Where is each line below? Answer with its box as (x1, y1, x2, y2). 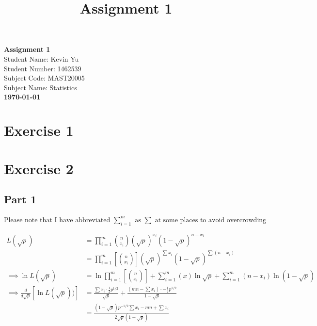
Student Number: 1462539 (4, 63, 81, 73)
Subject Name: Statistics (4, 82, 77, 92)
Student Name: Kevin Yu (4, 53, 79, 64)
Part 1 (4, 192, 37, 207)
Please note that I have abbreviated (4, 216, 111, 224)
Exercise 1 (4, 120, 74, 140)
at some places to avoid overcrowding (155, 216, 267, 224)
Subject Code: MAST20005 (4, 73, 85, 83)
